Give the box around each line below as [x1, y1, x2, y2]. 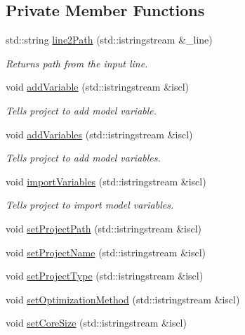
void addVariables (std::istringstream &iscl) [6, 126, 193, 141]
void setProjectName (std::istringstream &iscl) [6, 244, 206, 259]
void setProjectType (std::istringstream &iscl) [6, 268, 204, 283]
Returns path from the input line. [6, 55, 148, 70]
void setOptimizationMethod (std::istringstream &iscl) [6, 291, 240, 306]
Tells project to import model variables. [6, 197, 174, 212]
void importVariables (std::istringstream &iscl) [6, 173, 206, 188]
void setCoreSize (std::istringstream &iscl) [6, 315, 187, 330]
